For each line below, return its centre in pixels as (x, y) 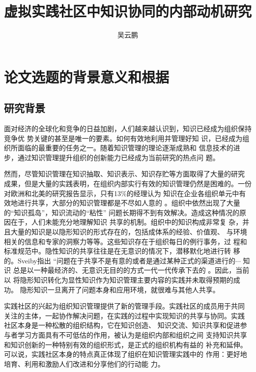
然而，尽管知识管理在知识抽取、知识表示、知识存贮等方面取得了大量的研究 (124, 174)
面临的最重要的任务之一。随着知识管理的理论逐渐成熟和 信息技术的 (125, 148)
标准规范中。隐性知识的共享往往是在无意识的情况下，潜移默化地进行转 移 (122, 251)
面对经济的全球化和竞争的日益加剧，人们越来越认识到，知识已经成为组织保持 (128, 129)
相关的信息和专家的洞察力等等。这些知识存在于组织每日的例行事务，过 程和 (126, 241)
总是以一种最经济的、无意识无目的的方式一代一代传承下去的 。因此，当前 (131, 270)
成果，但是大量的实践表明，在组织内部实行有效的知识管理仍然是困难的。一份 (128, 184)
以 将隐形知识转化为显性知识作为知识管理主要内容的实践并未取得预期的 (119, 280)
